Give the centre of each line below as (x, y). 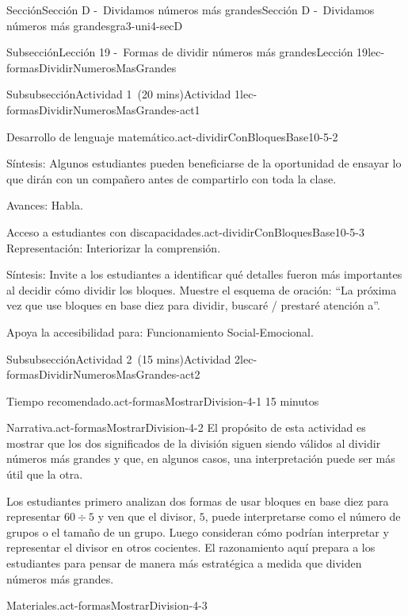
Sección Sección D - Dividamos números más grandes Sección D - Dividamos (191, 10)
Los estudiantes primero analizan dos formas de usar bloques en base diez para (198, 500)
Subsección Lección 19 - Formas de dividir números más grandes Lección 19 (187, 52)
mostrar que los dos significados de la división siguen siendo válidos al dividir (194, 443)
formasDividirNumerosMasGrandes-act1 (103, 109)
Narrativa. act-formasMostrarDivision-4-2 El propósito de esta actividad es (186, 427)
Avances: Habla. (45, 205)
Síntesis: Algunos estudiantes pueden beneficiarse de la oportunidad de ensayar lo (204, 163)
